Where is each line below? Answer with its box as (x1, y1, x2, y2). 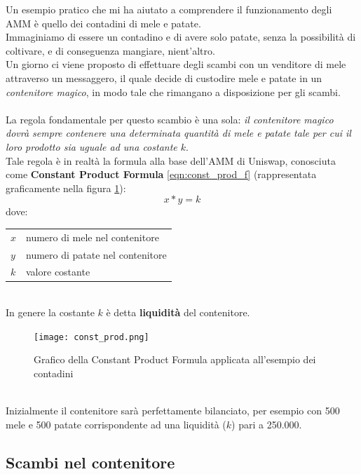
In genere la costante (6, 305, 95, 320)
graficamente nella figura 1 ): (6, 180, 126, 195)
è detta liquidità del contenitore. (106, 305, 250, 320)
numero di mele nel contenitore (26, 229, 159, 244)
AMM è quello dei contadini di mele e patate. (6, 15, 201, 30)
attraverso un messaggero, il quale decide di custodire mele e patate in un (6, 70, 322, 85)
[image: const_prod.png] (34, 332, 149, 342)
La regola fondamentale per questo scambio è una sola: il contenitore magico (6, 111, 334, 126)
